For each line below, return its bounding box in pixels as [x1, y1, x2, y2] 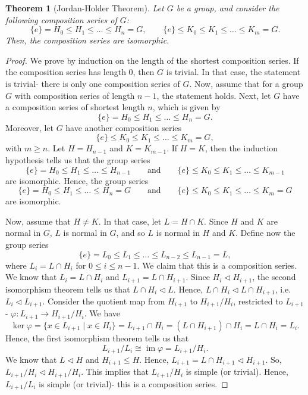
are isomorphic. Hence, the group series [5, 174, 149, 186]
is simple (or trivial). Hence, [186, 365, 288, 378]
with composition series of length [14, 89, 135, 101]
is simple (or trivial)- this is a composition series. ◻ [39, 377, 228, 390]
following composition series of [5, 13, 117, 26]
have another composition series [65, 121, 182, 133]
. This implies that [81, 365, 149, 378]
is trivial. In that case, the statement [166, 66, 301, 78]
